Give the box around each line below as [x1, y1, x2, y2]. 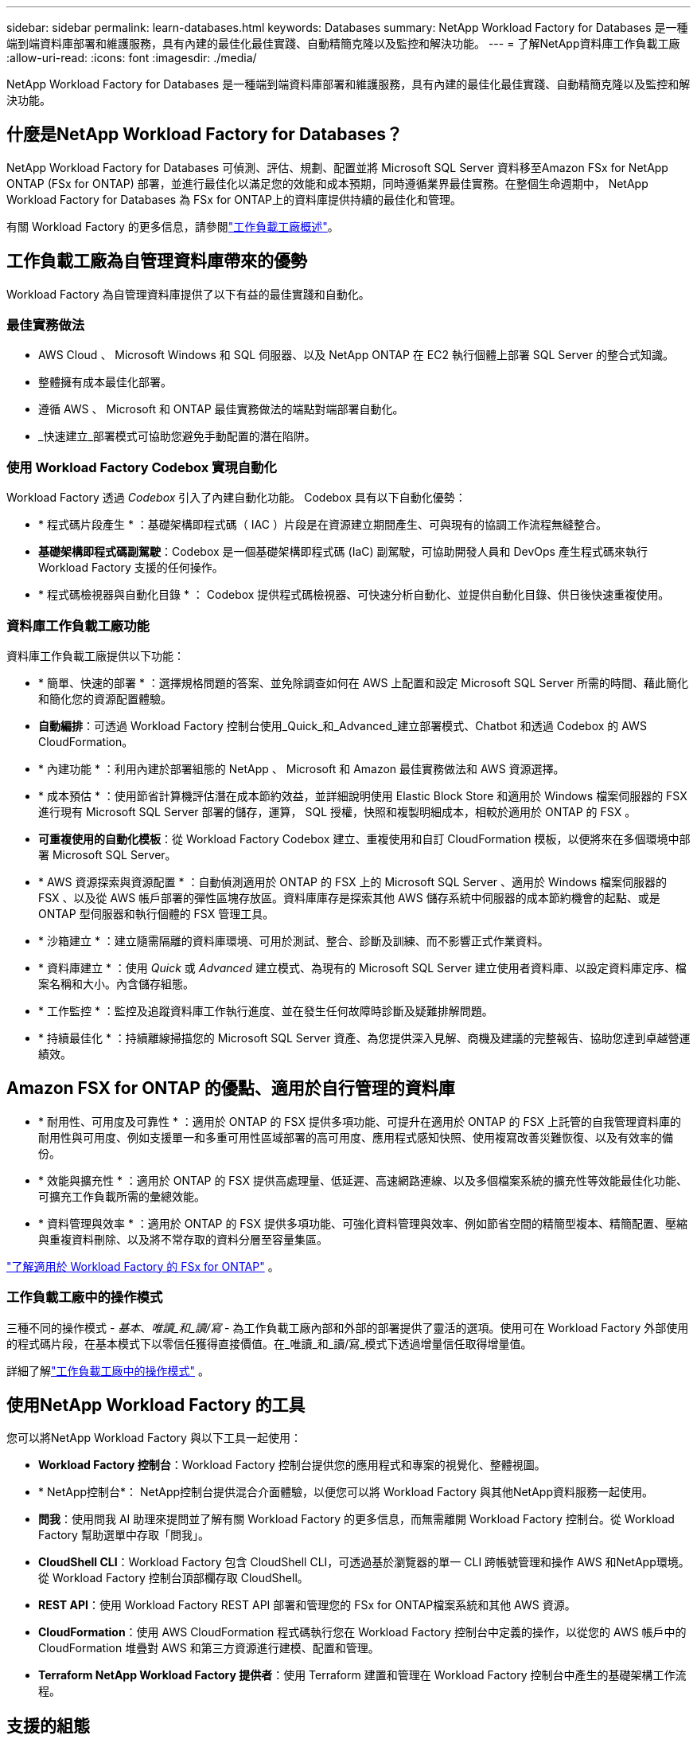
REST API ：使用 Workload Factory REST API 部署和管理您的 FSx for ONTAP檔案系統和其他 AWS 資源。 [38, 1598, 576, 1612]
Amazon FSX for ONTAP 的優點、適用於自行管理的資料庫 [6, 1078, 455, 1099]
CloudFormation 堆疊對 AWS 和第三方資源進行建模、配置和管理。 [38, 1641, 380, 1655]
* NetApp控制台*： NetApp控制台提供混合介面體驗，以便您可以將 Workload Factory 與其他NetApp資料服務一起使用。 [38, 1485, 653, 1499]
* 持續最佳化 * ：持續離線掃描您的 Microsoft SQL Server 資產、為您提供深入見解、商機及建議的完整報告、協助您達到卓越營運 [38, 1030, 691, 1045]
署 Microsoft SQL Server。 [38, 847, 177, 862]
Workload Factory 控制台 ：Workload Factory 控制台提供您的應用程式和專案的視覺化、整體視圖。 [38, 1458, 546, 1472]
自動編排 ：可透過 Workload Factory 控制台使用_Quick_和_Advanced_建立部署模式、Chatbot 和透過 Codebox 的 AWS [38, 718, 647, 733]
